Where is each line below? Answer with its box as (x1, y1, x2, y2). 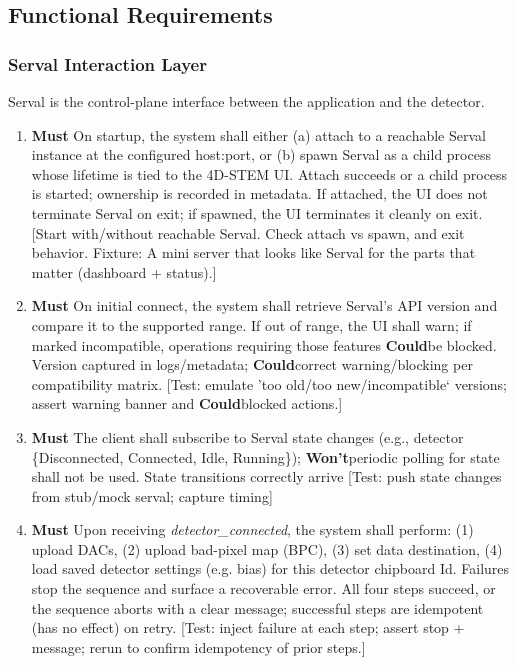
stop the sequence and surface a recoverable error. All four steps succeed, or (31, 578, 496, 599)
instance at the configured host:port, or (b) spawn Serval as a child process (31, 144, 491, 165)
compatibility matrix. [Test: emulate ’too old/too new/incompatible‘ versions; (31, 373, 507, 394)
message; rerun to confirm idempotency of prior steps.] (31, 636, 366, 657)
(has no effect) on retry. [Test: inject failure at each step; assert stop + (31, 617, 465, 638)
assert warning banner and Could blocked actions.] (31, 393, 343, 414)
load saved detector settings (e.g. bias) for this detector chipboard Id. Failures (31, 558, 510, 579)
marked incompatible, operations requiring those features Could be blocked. (31, 334, 497, 355)
